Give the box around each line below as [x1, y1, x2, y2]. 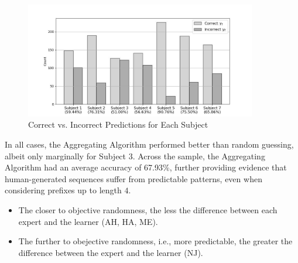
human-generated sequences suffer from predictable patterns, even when [5, 172, 262, 185]
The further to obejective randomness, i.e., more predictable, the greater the [18, 235, 293, 247]
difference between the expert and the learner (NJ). [18, 246, 203, 258]
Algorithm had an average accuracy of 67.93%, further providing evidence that [5, 161, 287, 173]
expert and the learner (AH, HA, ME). [18, 215, 158, 227]
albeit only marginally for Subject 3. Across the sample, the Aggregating [5, 149, 265, 162]
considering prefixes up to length [5, 184, 122, 196]
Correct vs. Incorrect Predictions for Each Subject [28, 118, 208, 131]
